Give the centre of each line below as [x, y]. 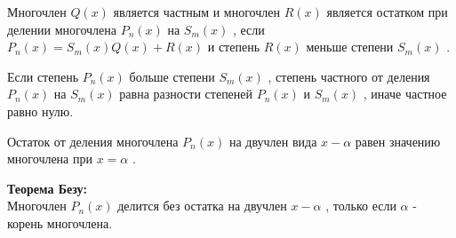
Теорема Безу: [48, 188]
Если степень [43, 76]
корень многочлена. [60, 222]
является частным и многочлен [196, 12]
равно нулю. [40, 111]
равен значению [398, 141]
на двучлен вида [273, 141]
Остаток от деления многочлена [93, 141]
